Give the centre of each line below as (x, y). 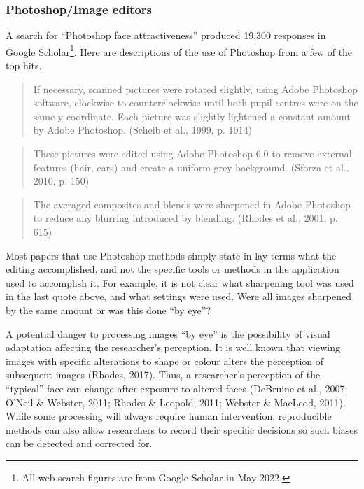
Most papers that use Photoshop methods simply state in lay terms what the (171, 255)
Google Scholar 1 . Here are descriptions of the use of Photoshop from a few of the (179, 50)
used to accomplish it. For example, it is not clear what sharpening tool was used (180, 282)
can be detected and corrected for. (79, 443)
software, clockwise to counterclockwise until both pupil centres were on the (196, 102)
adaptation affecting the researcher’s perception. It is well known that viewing (173, 347)
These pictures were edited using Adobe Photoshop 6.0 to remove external (192, 154)
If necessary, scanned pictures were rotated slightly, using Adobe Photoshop (196, 88)
